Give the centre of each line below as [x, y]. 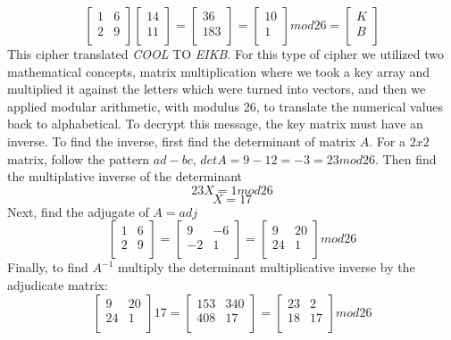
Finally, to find [48, 267]
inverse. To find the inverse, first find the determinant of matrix [182, 141]
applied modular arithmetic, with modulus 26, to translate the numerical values [225, 106]
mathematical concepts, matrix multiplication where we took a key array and [219, 71]
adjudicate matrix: [58, 284]
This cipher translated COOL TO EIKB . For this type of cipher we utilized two [226, 54]
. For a [387, 141]
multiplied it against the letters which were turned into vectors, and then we [217, 89]
